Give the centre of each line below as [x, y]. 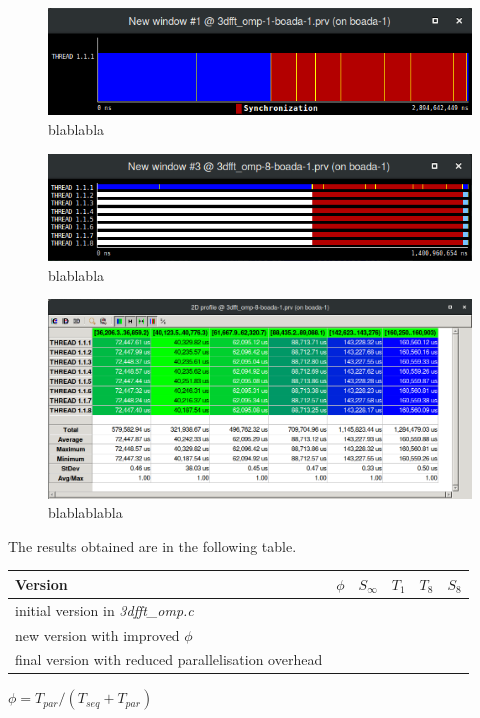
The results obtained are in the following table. [152, 545]
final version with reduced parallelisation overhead [169, 659]
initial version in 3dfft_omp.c [104, 609]
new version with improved [97, 634]
